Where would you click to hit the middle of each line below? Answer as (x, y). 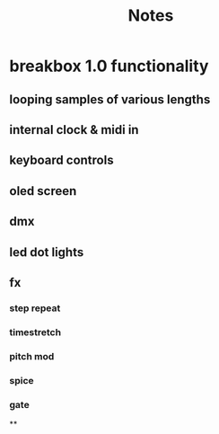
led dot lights (47, 252)
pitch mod (32, 356)
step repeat (35, 308)
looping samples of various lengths (110, 99)
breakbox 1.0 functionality (109, 66)
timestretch (35, 332)
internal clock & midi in (74, 130)
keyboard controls (61, 160)
